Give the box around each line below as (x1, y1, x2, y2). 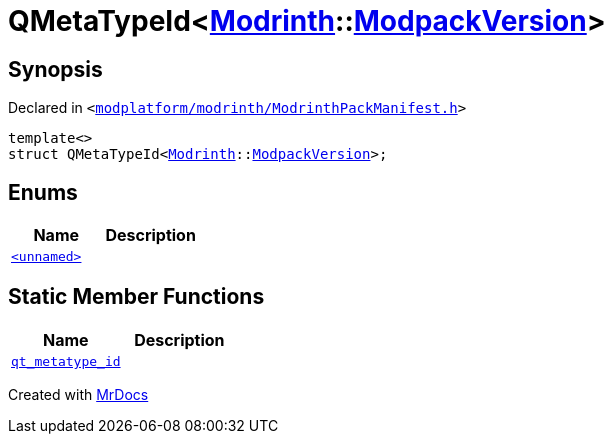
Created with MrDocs (8, 385, 149, 403)
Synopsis (8, 56, 103, 82)
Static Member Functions (8, 284, 265, 310)
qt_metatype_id (11, 353, 121, 369)
